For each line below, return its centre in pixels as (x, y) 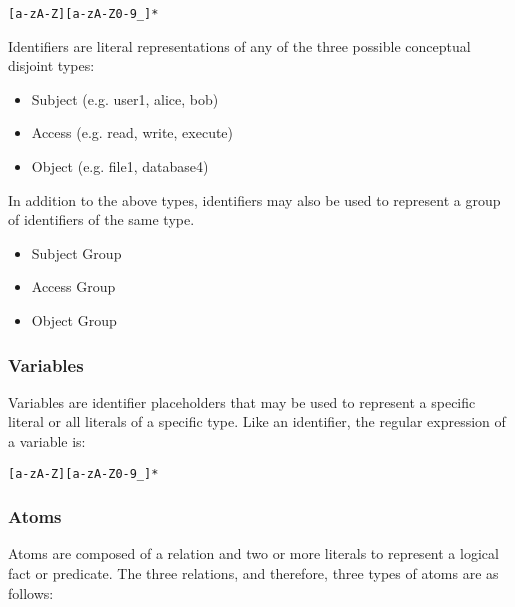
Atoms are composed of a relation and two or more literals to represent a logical (253, 553)
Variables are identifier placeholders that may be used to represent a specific (242, 401)
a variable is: (47, 441)
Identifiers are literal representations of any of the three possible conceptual (239, 45)
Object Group (74, 320)
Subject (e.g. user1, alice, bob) (125, 98)
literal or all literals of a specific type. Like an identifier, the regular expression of (257, 421)
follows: (31, 592)
